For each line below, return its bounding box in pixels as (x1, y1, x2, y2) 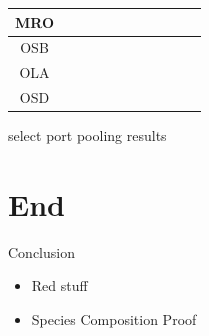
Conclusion (8, 241, 75, 262)
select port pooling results (8, 125, 167, 146)
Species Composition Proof (31, 309, 197, 330)
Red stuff (31, 275, 88, 296)
